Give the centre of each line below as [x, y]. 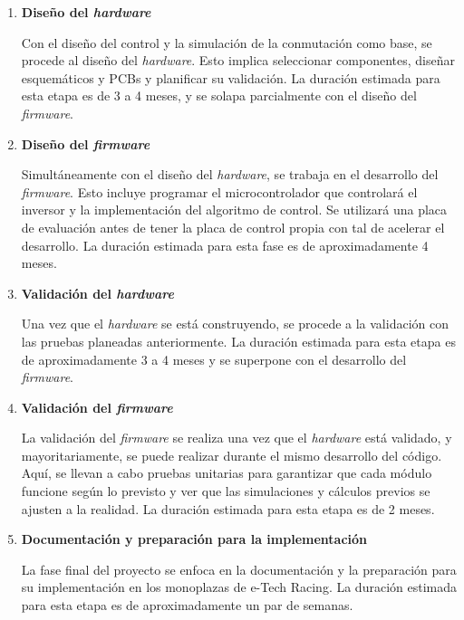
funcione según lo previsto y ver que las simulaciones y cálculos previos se [226, 491]
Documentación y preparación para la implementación [194, 539]
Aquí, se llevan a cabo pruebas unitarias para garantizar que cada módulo [227, 473]
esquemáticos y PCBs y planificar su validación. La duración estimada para [231, 77]
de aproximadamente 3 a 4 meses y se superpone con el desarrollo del [214, 359]
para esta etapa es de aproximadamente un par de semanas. [187, 605]
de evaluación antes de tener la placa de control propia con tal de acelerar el [233, 227]
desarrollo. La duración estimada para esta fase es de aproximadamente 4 [225, 245]
